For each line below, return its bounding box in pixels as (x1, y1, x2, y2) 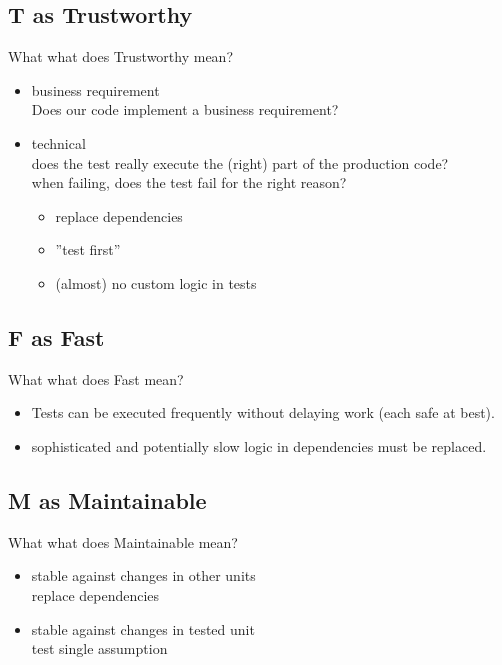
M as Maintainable (8, 484, 207, 515)
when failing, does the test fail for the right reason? (31, 172, 347, 193)
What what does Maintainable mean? (8, 531, 238, 552)
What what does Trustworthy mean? (8, 46, 234, 67)
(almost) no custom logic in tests (55, 272, 257, 293)
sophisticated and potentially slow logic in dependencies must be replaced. (31, 435, 487, 456)
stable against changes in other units (31, 565, 256, 586)
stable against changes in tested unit (31, 618, 255, 639)
